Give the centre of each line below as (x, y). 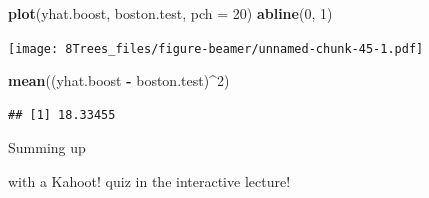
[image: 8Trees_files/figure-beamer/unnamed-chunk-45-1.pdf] (216, 48)
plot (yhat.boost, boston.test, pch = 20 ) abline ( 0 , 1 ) (170, 13)
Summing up (47, 147)
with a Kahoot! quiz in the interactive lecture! (149, 181)
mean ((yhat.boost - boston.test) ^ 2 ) (119, 80)
